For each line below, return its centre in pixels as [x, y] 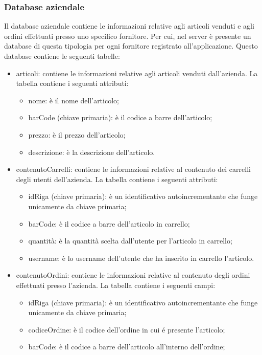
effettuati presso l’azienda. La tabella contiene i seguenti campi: [116, 285]
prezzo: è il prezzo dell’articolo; [77, 134]
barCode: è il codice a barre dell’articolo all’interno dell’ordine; [127, 347]
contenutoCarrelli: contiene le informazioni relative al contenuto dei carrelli [133, 169]
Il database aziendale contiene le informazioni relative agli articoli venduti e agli [129, 26]
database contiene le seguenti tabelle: [62, 56]
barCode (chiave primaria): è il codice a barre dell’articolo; [120, 117]
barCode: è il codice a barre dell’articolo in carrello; [109, 223]
